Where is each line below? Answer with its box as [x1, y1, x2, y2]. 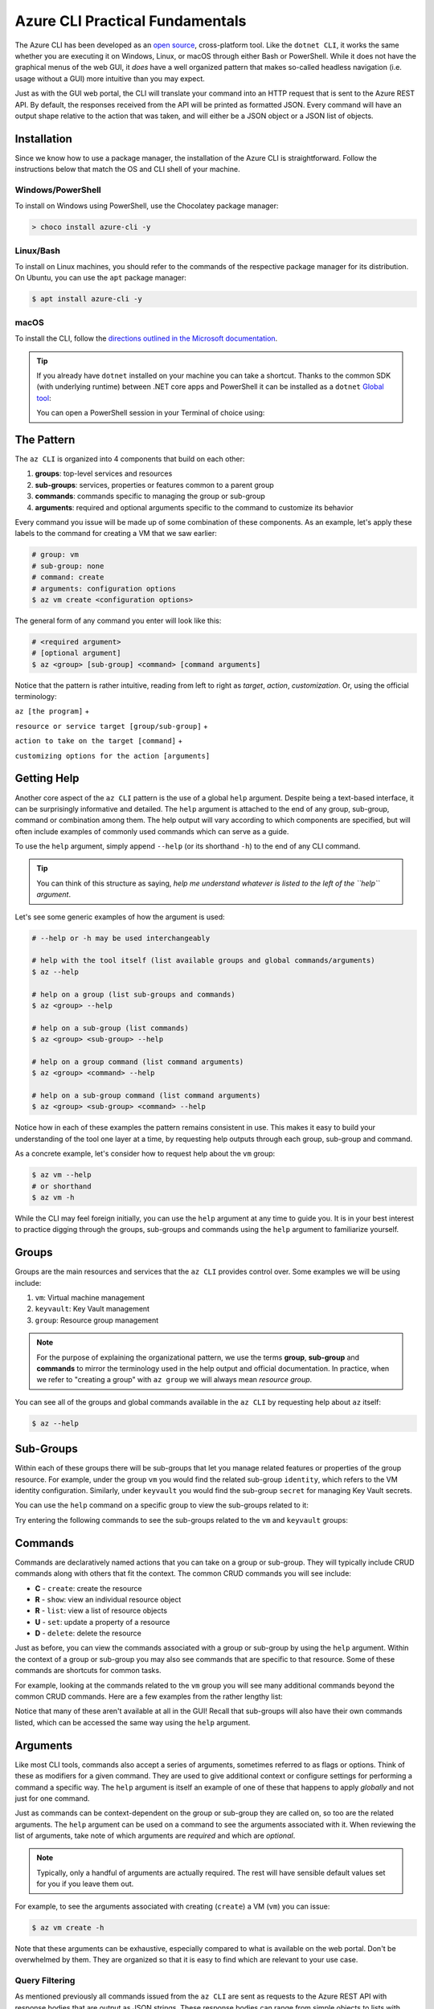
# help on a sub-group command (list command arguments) [31, 1091, 261, 1100]
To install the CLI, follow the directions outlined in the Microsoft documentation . [14, 333, 278, 343]
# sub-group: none [31, 561, 104, 571]
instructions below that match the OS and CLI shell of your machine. [14, 165, 240, 174]
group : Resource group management [35, 1315, 159, 1325]
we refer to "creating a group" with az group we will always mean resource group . [36, 1375, 313, 1385]
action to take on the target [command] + [14, 736, 183, 746]
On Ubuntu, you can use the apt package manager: [14, 273, 186, 283]
